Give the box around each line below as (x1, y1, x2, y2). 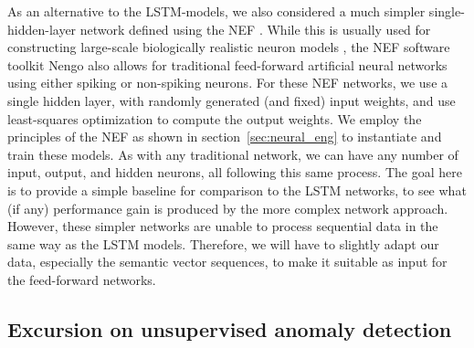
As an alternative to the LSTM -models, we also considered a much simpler (7, 2, 426, 20)
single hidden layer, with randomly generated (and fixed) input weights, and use (7, 90, 456, 110)
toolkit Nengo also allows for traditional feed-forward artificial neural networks (7, 55, 448, 74)
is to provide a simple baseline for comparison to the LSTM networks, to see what (7, 180, 467, 199)
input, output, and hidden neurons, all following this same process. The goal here (7, 163, 462, 182)
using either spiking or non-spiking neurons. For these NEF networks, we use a (7, 73, 448, 92)
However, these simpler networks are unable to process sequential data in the (7, 216, 438, 236)
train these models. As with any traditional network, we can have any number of (7, 144, 458, 163)
